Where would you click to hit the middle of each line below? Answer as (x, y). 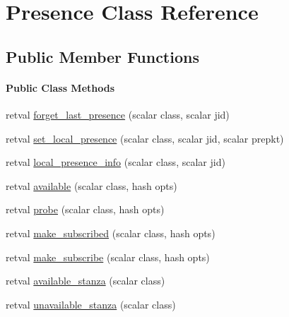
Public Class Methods (60, 87)
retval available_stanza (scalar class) (85, 281)
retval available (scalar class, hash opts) (92, 185)
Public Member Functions (102, 56)
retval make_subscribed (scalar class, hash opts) (111, 233)
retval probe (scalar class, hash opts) (85, 209)
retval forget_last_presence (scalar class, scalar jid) (118, 114)
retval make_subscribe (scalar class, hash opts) (108, 257)
